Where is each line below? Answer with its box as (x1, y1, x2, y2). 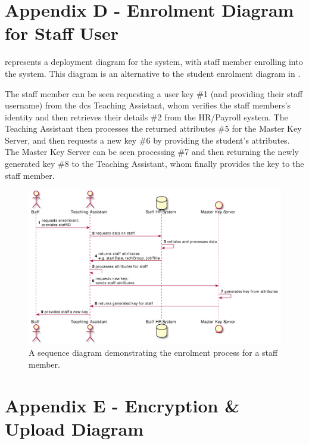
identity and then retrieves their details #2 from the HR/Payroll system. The (5, 110, 288, 123)
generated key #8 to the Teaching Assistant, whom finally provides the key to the (5, 157, 304, 170)
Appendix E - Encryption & (5, 393, 240, 417)
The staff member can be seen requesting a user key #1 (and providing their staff (5, 87, 303, 100)
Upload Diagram (5, 417, 144, 441)
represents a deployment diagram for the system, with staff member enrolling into (5, 55, 303, 68)
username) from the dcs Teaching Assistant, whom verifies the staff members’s (5, 99, 291, 111)
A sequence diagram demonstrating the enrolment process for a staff (29, 346, 278, 359)
